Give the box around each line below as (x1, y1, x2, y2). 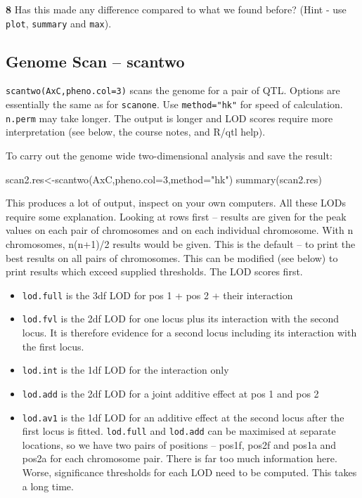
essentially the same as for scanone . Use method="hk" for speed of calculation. (6, 97, 343, 112)
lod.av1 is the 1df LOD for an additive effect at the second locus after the (22, 409, 344, 424)
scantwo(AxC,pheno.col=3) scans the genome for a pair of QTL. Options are (6, 83, 340, 98)
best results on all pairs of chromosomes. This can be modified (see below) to (6, 250, 338, 265)
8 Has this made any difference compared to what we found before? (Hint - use (6, 2, 347, 16)
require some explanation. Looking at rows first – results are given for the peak (6, 209, 347, 223)
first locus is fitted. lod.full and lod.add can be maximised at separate (22, 424, 336, 438)
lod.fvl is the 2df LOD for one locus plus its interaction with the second (22, 311, 340, 326)
